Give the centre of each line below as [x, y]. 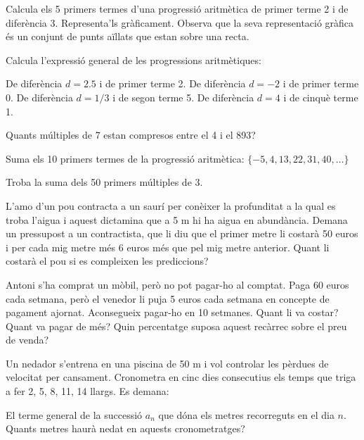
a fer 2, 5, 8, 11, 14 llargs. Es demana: [87, 391]
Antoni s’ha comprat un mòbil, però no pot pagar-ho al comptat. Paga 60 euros [177, 284]
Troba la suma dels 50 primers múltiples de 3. [104, 182]
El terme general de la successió [74, 414]
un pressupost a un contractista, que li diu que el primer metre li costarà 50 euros [182, 233]
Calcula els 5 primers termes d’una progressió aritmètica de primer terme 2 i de [177, 8]
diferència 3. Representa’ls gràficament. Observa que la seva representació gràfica [180, 22]
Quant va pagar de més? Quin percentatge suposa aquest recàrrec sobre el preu [176, 326]
